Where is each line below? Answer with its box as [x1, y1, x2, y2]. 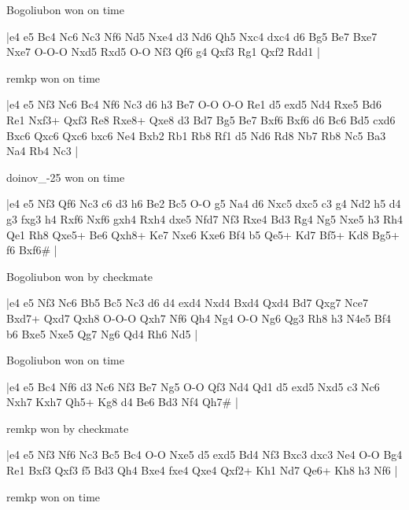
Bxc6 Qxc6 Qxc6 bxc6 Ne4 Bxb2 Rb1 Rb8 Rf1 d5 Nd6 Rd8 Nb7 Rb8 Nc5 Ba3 [6, 127, 386, 143]
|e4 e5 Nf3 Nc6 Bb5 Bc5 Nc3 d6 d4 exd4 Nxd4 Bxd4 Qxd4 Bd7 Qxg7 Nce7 [6, 294, 368, 311]
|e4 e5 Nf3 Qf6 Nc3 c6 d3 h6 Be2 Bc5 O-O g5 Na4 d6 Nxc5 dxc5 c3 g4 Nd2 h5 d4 [6, 195, 401, 212]
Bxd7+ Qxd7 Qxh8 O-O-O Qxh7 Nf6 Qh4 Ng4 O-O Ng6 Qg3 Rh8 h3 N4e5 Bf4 [6, 309, 392, 326]
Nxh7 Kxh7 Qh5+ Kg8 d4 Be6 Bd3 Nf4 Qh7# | [6, 394, 238, 410]
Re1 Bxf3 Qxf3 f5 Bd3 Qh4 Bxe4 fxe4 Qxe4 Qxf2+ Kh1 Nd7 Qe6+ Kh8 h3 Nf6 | [6, 462, 398, 479]
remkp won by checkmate [6, 419, 129, 436]
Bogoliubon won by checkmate [6, 268, 153, 284]
